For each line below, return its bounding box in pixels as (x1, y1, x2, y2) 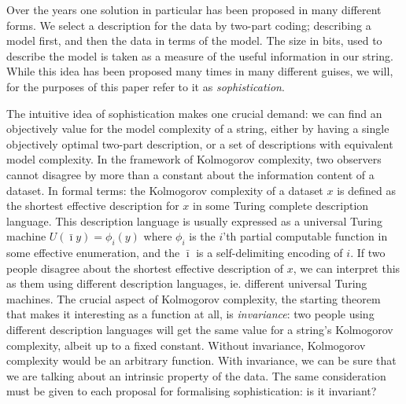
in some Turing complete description (193, 197, 369, 214)
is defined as (337, 182, 396, 198)
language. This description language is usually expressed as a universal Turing (6, 212, 382, 229)
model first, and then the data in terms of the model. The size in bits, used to (6, 32, 382, 49)
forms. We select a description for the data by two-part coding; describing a (6, 17, 371, 33)
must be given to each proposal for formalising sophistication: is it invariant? (6, 383, 377, 399)
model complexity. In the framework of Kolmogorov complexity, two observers (6, 151, 382, 167)
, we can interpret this (293, 259, 400, 276)
